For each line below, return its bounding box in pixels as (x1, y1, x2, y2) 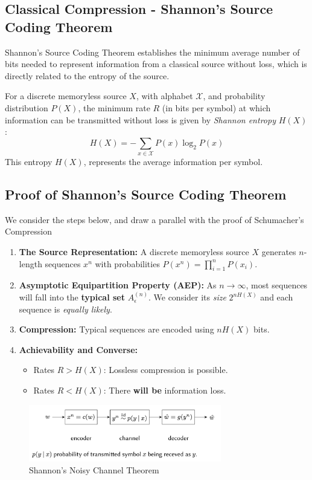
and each (260, 291, 293, 303)
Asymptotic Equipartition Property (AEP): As (19, 279, 217, 291)
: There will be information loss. (103, 384, 226, 397)
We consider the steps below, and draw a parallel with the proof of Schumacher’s (5, 213, 304, 225)
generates (261, 245, 296, 258)
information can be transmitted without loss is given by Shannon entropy (5, 113, 276, 126)
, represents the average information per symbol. (83, 155, 263, 168)
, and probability (203, 89, 266, 102)
